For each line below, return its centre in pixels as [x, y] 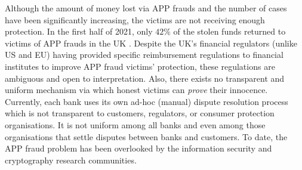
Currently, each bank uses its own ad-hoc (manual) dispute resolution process [147, 101]
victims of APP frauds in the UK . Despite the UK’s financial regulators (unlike [151, 43]
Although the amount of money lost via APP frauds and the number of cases [146, 8]
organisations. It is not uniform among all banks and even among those [135, 124]
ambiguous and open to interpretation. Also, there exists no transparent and [145, 78]
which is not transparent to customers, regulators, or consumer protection [140, 113]
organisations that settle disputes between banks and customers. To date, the [146, 136]
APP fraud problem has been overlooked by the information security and [138, 148]
